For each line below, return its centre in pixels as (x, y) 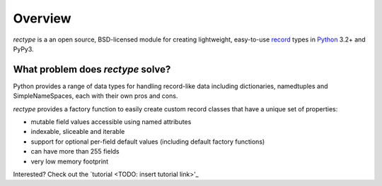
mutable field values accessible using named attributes (111, 122)
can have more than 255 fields (75, 151)
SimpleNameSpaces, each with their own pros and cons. (95, 96)
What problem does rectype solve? (92, 69)
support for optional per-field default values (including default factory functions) (148, 142)
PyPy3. (24, 49)
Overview (42, 18)
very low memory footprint (70, 161)
